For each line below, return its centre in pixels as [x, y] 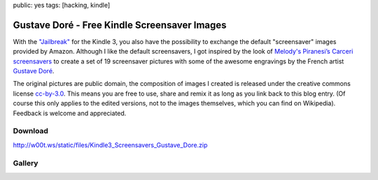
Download [31, 131]
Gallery [26, 163]
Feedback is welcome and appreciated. [70, 113]
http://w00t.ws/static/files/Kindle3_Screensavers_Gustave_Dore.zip [110, 145]
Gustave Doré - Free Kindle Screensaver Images [120, 25]
